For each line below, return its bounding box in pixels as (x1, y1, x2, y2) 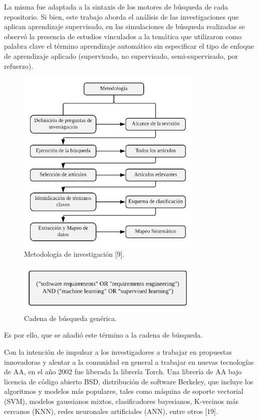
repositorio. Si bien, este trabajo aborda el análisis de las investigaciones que (4, 11, 239, 22)
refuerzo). (4, 60, 34, 71)
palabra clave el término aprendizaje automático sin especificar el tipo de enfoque (4, 41, 254, 51)
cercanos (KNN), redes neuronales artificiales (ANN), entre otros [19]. (4, 405, 218, 416)
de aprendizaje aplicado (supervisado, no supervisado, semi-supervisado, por (4, 50, 238, 61)
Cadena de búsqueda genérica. (24, 312, 117, 323)
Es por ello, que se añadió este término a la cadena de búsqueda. (4, 330, 203, 340)
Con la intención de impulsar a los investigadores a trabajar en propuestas (4, 347, 232, 357)
